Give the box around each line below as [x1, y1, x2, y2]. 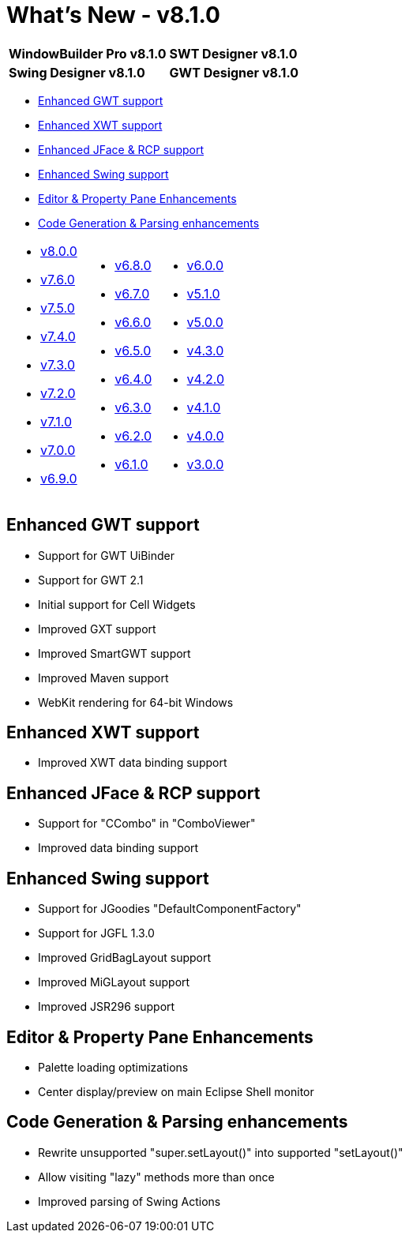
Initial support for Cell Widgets [38, 597, 196, 611]
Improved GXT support [38, 621, 156, 636]
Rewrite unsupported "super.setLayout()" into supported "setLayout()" [38, 1145, 403, 1159]
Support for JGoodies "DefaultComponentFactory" [38, 902, 302, 916]
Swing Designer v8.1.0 [9, 64, 145, 81]
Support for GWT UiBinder [38, 548, 175, 562]
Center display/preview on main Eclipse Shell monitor [38, 1084, 314, 1098]
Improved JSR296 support [38, 1000, 175, 1014]
